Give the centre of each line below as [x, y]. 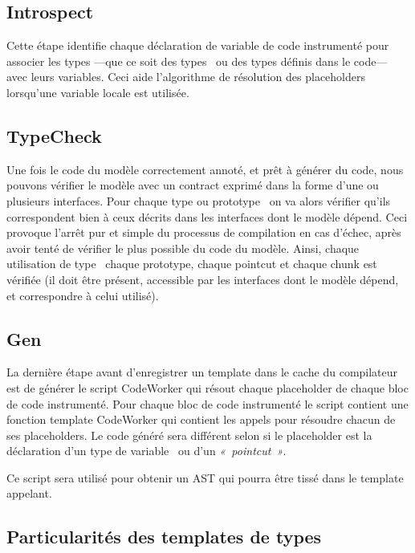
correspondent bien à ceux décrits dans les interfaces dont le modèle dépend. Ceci [207, 216]
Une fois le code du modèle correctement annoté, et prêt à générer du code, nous [205, 169]
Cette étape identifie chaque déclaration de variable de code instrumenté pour [198, 45]
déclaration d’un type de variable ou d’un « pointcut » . [146, 451]
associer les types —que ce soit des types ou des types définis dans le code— [197, 61]
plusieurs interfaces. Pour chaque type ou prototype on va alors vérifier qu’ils [199, 200]
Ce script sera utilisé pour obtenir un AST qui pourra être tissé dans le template [205, 477]
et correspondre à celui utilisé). [83, 295]
